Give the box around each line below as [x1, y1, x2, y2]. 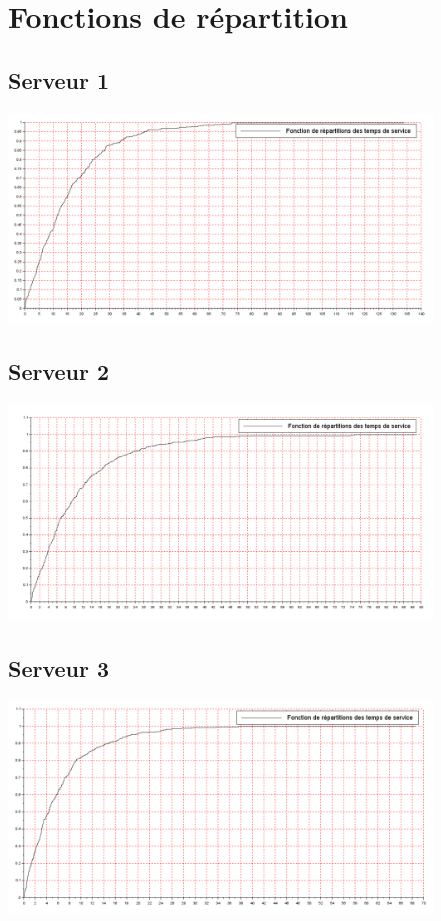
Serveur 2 [8, 356, 110, 387]
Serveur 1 [8, 64, 110, 95]
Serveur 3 [8, 652, 110, 683]
